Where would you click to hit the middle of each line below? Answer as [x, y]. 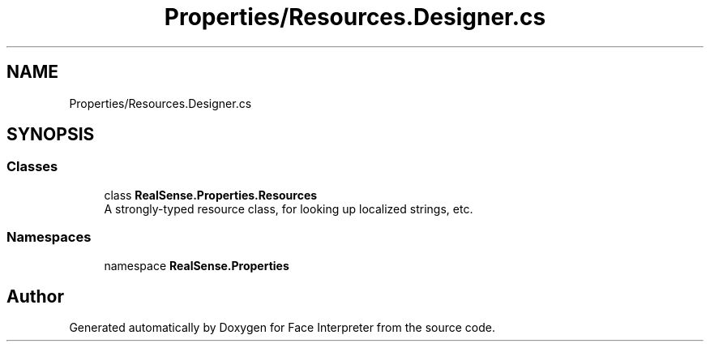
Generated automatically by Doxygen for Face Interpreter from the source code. [282, 328]
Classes [32, 167]
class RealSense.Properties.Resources [211, 195]
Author [35, 296]
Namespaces [49, 237]
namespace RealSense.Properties [197, 265]
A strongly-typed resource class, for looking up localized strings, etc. [289, 208]
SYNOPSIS [51, 135]
